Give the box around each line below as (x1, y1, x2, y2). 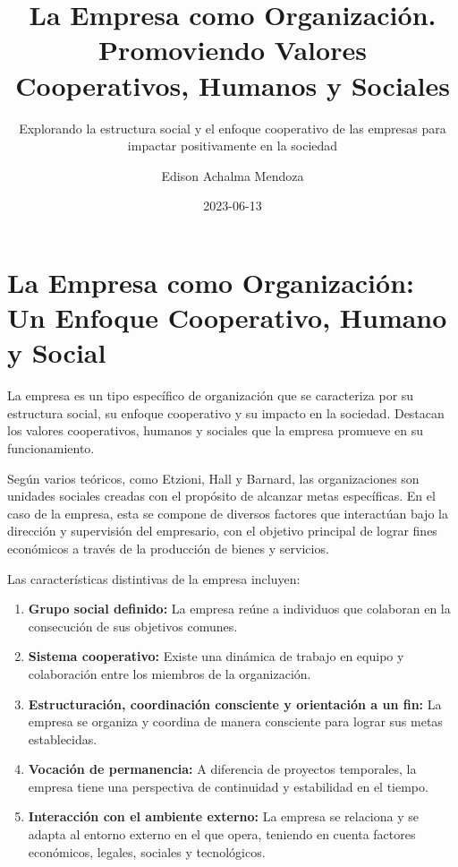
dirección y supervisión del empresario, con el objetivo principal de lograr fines (7, 521, 437, 540)
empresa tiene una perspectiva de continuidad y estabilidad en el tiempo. (28, 777, 428, 795)
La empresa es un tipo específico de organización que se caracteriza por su (7, 386, 414, 405)
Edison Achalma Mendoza (161, 166, 304, 185)
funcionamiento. (7, 438, 95, 457)
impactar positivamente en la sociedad (127, 136, 338, 155)
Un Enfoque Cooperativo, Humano (7, 299, 447, 336)
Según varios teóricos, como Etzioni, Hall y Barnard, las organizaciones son (7, 468, 420, 487)
